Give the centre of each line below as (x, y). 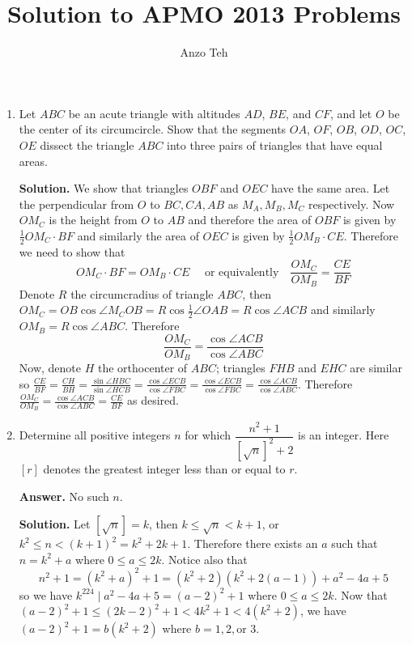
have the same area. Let (331, 188)
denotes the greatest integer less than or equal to (164, 468)
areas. (33, 161)
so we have (46, 594)
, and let (351, 113)
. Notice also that (204, 559)
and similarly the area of (138, 235)
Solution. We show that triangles (104, 188)
